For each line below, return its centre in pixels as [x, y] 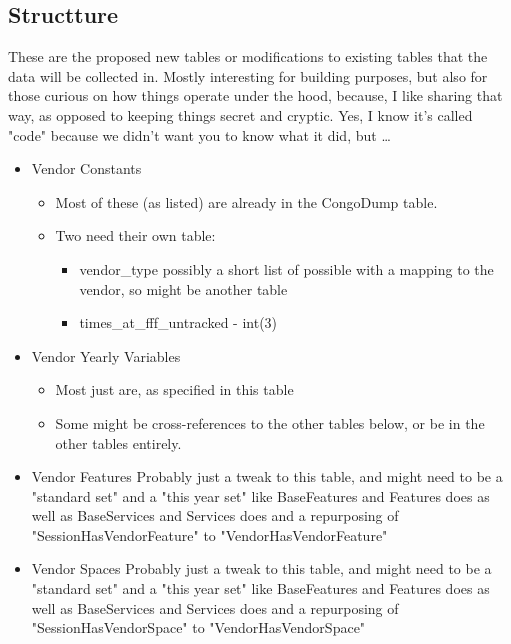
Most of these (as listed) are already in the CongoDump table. [246, 201]
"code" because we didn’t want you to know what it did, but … [199, 134]
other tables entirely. [118, 442]
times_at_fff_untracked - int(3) [178, 322]
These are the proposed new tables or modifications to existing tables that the [248, 56]
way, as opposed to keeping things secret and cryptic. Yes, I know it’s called [240, 114]
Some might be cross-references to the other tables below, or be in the [270, 422]
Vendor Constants [86, 168]
